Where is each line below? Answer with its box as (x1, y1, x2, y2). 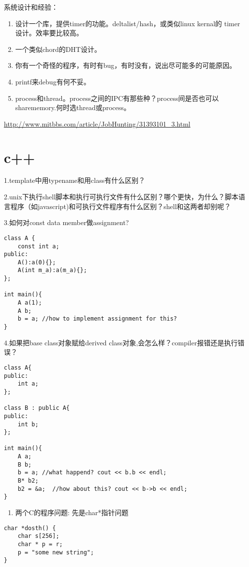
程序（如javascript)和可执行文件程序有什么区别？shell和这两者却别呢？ (10, 201, 231, 211)
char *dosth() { (4, 524, 56, 532)
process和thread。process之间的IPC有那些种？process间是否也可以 (15, 93, 219, 103)
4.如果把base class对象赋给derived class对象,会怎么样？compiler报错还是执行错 (4, 337, 245, 347)
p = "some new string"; (17, 549, 94, 556)
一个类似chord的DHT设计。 (15, 44, 101, 54)
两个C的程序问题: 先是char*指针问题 (15, 507, 129, 518)
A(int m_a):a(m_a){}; (17, 267, 87, 274)
